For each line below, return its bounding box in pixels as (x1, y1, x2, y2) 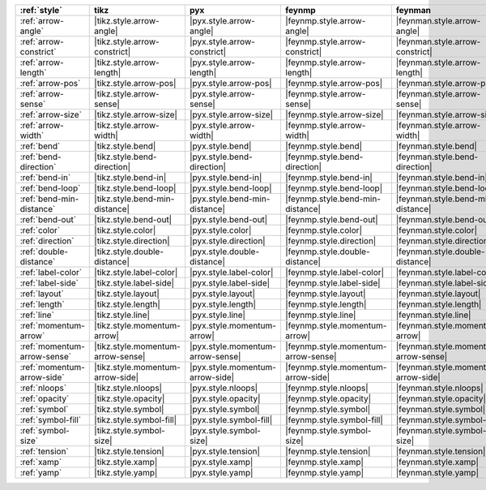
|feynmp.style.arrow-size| (284, 110, 384, 120)
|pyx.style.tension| (189, 446, 261, 457)
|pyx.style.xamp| (189, 457, 254, 467)
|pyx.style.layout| (189, 288, 255, 299)
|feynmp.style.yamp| (284, 467, 364, 478)
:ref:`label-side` (19, 277, 79, 288)
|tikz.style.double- (94, 246, 164, 257)
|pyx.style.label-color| (189, 267, 274, 277)
